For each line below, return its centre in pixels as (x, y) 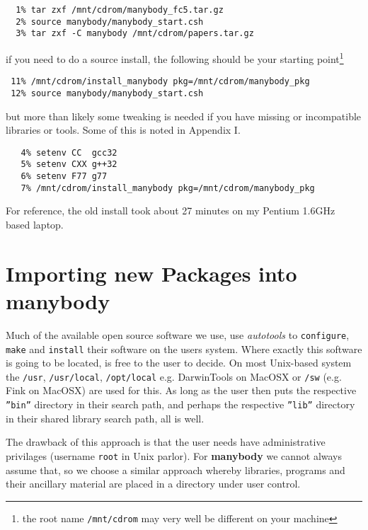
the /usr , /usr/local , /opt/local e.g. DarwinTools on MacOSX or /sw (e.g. (174, 376)
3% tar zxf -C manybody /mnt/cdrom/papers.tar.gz (135, 34)
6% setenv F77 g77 (64, 177)
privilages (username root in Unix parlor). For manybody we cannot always (174, 455)
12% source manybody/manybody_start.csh (107, 93)
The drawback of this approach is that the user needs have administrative (166, 442)
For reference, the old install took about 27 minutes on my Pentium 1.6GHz (171, 211)
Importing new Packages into (151, 273)
